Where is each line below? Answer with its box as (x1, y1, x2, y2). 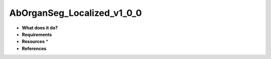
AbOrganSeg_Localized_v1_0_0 (9, 7, 142, 18)
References (22, 45, 47, 52)
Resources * (22, 39, 49, 45)
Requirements (22, 31, 52, 37)
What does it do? (22, 25, 58, 31)
